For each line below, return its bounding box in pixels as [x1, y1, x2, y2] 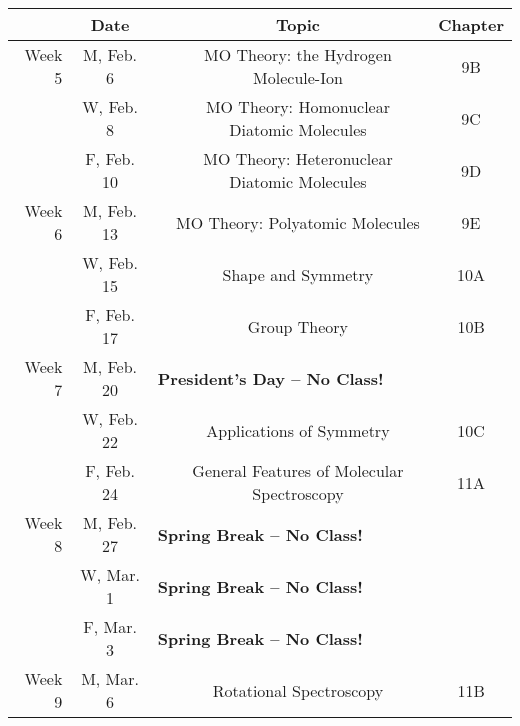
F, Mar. [83, 615, 137, 638]
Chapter [438, 13, 504, 36]
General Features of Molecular [192, 459, 404, 482]
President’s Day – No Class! [157, 366, 384, 390]
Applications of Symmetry [206, 418, 390, 442]
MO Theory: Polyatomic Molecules [176, 210, 420, 234]
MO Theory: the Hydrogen [204, 43, 392, 66]
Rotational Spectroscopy [212, 678, 384, 702]
